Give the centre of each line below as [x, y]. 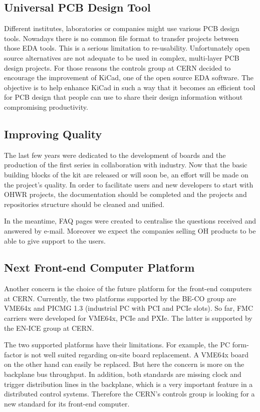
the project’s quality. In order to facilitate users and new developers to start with [129, 184]
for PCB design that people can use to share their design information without [123, 97]
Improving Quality [53, 134]
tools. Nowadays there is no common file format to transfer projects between [121, 38]
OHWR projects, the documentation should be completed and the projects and [125, 194]
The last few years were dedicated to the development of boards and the [115, 155]
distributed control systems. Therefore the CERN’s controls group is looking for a [129, 394]
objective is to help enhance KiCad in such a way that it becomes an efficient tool [130, 87]
